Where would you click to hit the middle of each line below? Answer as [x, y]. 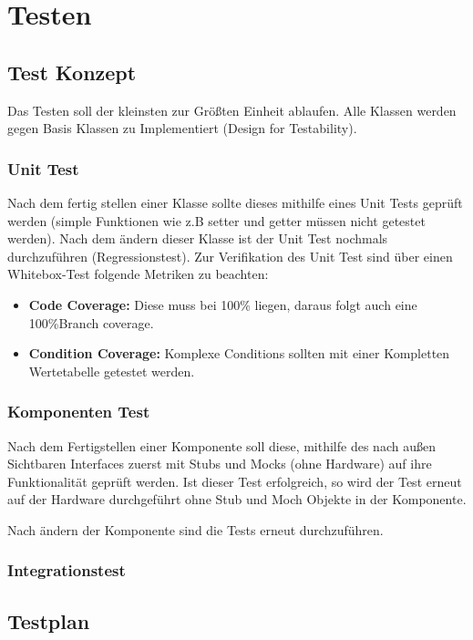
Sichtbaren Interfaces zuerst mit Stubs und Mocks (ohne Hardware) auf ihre [220, 464]
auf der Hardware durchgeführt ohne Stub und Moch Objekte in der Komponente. [237, 499]
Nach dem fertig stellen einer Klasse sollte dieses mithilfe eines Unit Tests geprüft [235, 202]
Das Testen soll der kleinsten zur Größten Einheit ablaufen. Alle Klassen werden [232, 110]
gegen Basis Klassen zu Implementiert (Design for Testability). [182, 128]
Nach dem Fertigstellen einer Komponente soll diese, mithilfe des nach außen [221, 445]
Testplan [49, 620]
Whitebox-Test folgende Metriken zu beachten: [138, 274]
